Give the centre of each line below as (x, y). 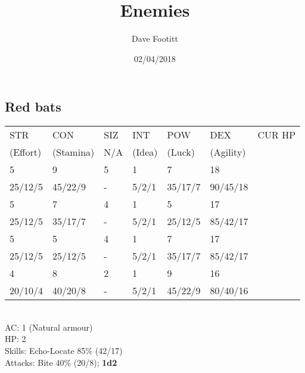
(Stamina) (74, 152)
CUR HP (277, 135)
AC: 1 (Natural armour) (49, 327)
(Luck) (181, 152)
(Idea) (145, 152)
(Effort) (26, 152)
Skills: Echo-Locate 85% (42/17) (64, 350)
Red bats (33, 107)
